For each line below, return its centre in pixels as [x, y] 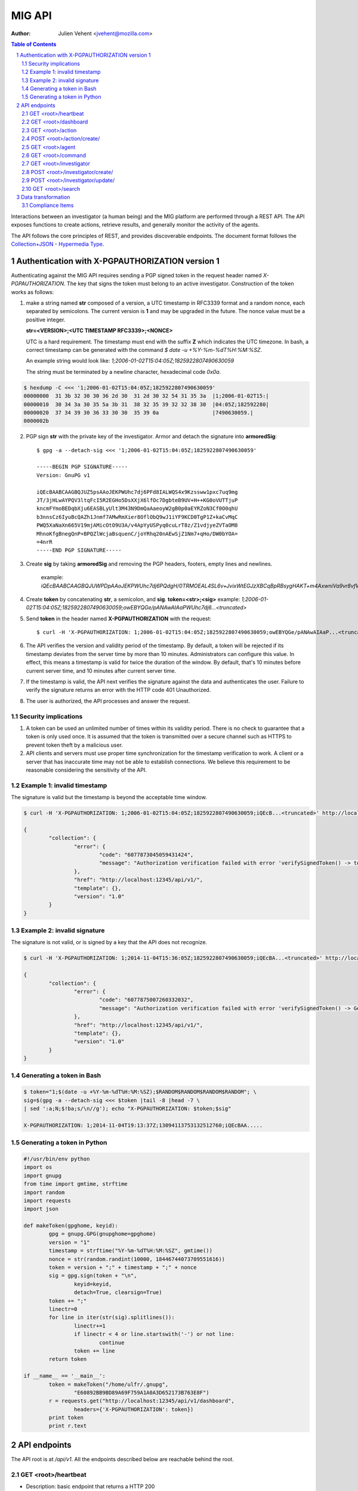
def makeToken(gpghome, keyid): [71, 1226]
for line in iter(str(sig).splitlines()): [112, 1317]
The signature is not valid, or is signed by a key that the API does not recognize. [109, 942]
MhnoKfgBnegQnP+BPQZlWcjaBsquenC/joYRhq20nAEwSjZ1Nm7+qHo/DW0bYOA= [137, 533]
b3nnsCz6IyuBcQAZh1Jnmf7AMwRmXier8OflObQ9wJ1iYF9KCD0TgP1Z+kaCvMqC [137, 517]
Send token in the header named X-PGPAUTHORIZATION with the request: [119, 618]
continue [112, 1342]
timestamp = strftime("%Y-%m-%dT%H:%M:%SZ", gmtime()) [131, 1251]
